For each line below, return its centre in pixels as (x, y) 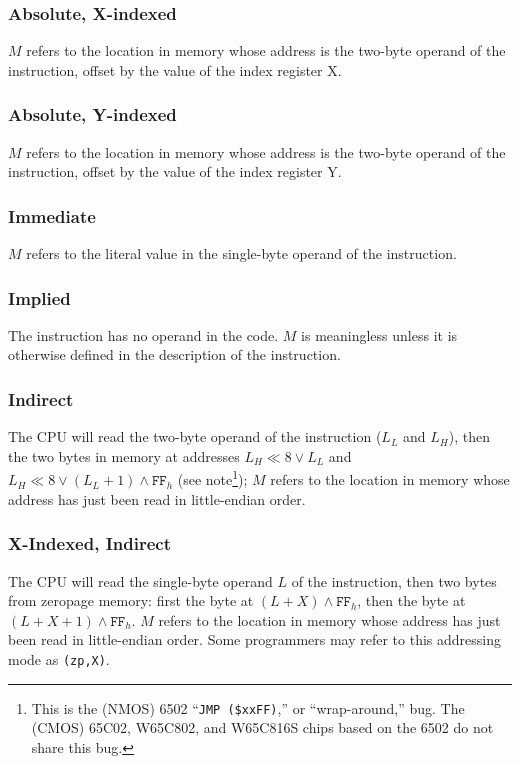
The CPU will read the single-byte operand (140, 580)
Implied (39, 297)
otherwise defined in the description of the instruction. (174, 354)
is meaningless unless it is (379, 334)
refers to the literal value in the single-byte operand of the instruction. (241, 253)
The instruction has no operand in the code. (143, 334)
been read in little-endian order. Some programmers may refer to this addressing (254, 639)
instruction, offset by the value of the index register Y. (175, 171)
